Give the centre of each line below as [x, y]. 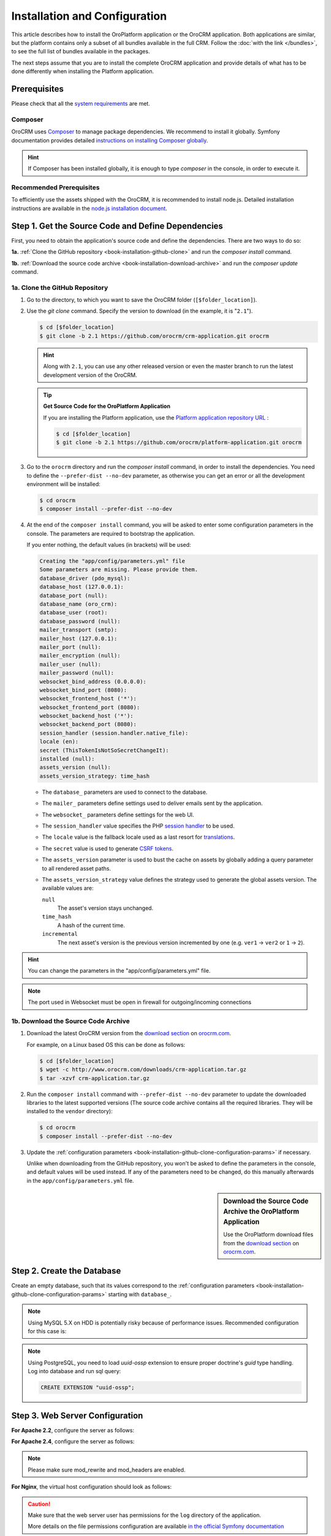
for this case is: [47, 1331]
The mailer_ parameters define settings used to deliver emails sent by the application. [152, 803]
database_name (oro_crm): [78, 604]
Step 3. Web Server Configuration [77, 1415]
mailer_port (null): [70, 647]
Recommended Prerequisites [55, 187]
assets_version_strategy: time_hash [95, 776]
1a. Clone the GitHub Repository [60, 288]
